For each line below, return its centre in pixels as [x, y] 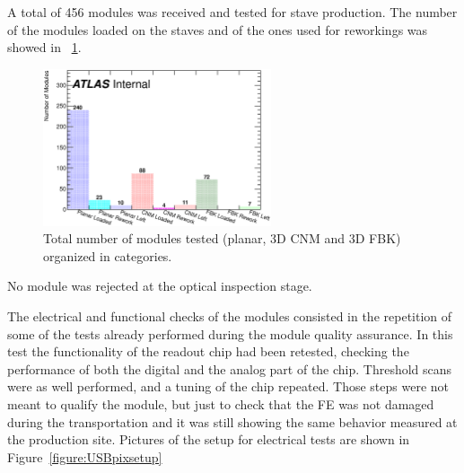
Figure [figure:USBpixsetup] [85, 456]
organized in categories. [108, 255]
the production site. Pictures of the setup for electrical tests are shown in [209, 439]
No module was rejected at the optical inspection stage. [160, 286]
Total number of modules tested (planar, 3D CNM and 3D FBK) [222, 238]
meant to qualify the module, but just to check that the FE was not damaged [221, 404]
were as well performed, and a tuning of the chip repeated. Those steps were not [228, 386]
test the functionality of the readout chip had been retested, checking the [208, 351]
